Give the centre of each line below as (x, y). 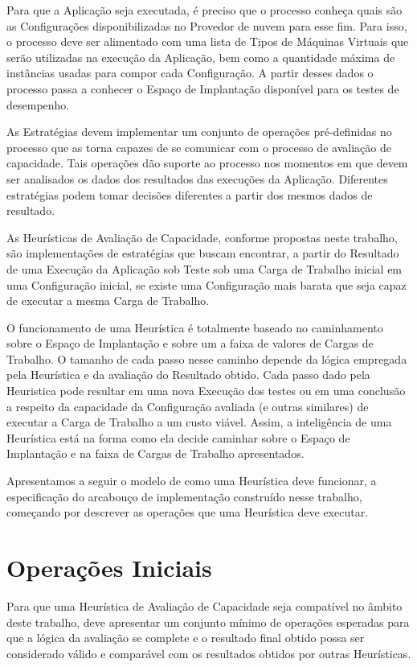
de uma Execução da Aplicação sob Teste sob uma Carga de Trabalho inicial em (204, 268)
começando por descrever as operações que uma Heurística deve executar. (188, 512)
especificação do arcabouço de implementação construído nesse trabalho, (184, 496)
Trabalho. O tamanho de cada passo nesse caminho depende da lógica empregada (207, 358)
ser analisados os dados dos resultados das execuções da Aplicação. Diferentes (197, 178)
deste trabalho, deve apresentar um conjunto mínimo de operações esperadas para (208, 622)
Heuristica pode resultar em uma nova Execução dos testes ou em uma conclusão (206, 391)
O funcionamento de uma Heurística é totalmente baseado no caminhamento (195, 327)
